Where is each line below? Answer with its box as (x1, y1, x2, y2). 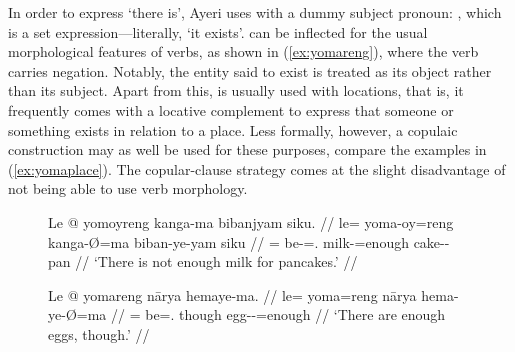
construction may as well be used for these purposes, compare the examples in (8, 139, 487, 160)
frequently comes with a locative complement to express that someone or (8, 99, 454, 120)
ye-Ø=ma (48, 304, 107, 325)
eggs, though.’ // (48, 323, 150, 344)
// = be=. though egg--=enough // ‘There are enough (110, 304, 446, 325)
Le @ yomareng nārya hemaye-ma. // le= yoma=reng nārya (48, 284, 417, 305)
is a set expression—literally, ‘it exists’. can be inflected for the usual (8, 21, 428, 42)
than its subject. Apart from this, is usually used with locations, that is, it (8, 80, 464, 101)
